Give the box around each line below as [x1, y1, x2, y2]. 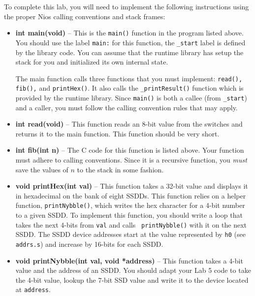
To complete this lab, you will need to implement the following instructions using [4, 1, 249, 11]
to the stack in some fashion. [77, 164, 164, 174]
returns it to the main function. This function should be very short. [15, 128, 220, 138]
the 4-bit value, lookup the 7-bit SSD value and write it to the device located [15, 274, 249, 285]
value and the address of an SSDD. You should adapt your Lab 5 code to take [15, 265, 251, 275]
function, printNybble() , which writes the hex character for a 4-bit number [15, 200, 245, 210]
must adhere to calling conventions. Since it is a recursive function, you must [15, 155, 247, 165]
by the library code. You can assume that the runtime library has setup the [15, 47, 244, 57]
